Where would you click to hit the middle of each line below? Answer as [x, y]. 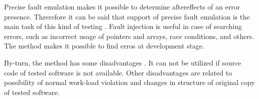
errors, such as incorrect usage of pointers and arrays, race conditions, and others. [129, 36]
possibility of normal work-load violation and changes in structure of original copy [129, 82]
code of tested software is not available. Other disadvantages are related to [118, 72]
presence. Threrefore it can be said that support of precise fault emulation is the [127, 16]
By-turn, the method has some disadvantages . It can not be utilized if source [123, 62]
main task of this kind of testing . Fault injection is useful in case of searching [123, 26]
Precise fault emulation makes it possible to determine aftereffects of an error [122, 6]
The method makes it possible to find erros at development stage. [104, 46]
